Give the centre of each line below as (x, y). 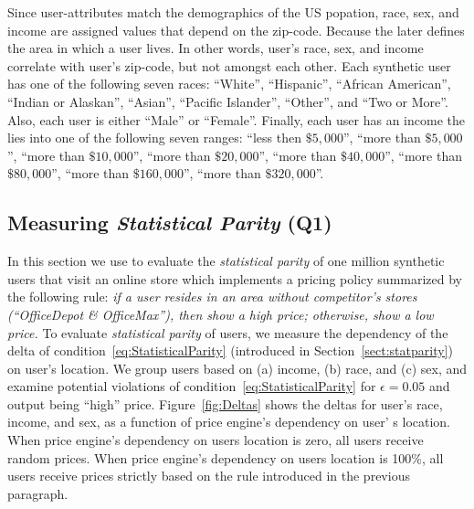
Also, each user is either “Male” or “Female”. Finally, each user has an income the (236, 119)
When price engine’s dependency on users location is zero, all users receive (216, 440)
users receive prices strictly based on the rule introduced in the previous (209, 476)
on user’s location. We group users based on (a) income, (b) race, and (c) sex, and (237, 368)
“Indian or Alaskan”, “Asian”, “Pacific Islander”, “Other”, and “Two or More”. (228, 101)
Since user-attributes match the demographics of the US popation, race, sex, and (233, 12)
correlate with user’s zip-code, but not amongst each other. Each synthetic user (229, 65)
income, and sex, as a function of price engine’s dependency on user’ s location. (229, 422)
